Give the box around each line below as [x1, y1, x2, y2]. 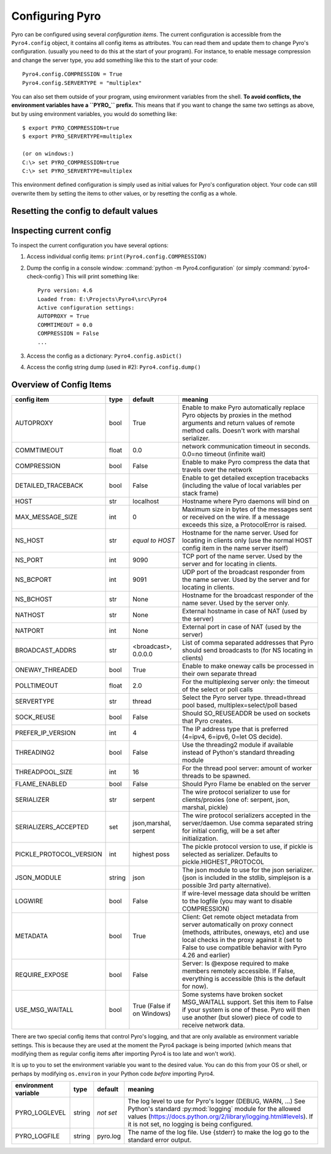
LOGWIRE [15, 897, 44, 906]
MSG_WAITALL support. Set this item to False [181, 998, 313, 1007]
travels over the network [181, 466, 253, 474]
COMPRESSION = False [37, 330, 99, 337]
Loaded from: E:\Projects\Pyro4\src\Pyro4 [37, 296, 167, 302]
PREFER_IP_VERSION [15, 729, 76, 737]
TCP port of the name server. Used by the [181, 552, 303, 560]
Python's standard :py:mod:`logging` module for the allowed [127, 1105, 301, 1113]
